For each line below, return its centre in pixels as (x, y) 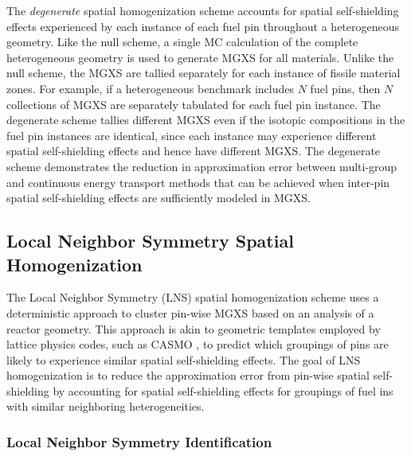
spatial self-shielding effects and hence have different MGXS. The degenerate (194, 151)
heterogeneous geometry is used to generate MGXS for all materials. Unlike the (200, 57)
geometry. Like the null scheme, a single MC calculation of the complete (182, 42)
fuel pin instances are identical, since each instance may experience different (192, 135)
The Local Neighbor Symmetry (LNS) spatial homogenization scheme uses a (193, 297)
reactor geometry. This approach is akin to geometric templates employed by (194, 328)
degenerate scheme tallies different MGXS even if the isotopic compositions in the (206, 120)
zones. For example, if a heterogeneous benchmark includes (151, 88)
